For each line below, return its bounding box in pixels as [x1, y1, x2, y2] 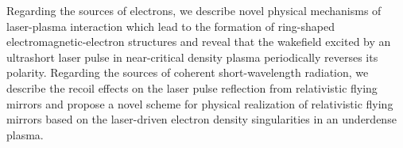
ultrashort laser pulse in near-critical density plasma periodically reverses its [6, 48, 378, 65]
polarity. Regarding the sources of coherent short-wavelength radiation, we [6, 64, 369, 81]
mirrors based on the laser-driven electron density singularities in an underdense [6, 111, 397, 127]
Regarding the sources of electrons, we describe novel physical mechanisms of [6, 2, 382, 18]
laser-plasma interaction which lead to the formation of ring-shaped [6, 17, 335, 34]
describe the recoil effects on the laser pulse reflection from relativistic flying [6, 79, 378, 96]
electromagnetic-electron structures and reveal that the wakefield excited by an [6, 33, 391, 50]
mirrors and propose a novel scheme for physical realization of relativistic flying [6, 95, 393, 112]
